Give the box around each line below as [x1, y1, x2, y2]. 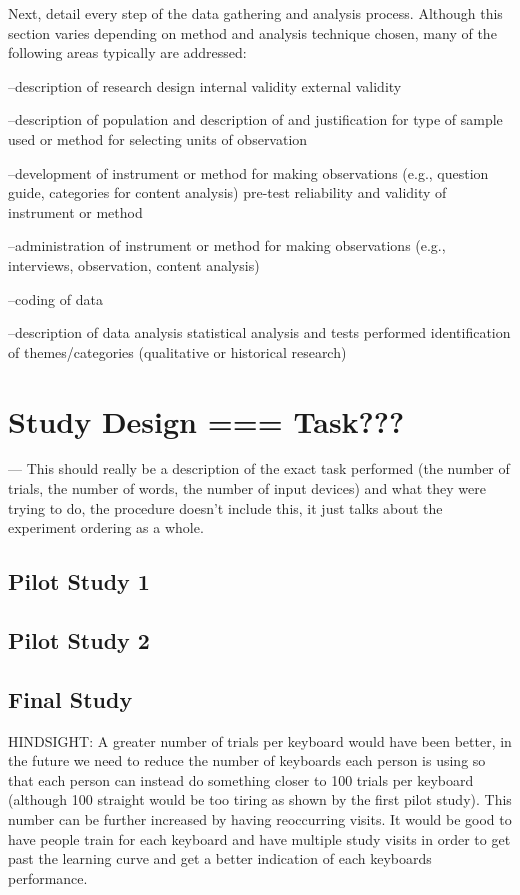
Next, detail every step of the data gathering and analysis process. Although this [8, 3, 503, 23]
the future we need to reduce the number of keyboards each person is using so [8, 750, 486, 771]
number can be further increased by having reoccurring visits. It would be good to [8, 808, 512, 829]
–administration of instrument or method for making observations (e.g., [8, 235, 446, 256]
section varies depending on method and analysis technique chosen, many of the [8, 22, 497, 43]
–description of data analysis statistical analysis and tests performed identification [8, 322, 511, 343]
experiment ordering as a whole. [8, 517, 204, 538]
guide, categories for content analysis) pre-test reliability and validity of [8, 182, 447, 203]
